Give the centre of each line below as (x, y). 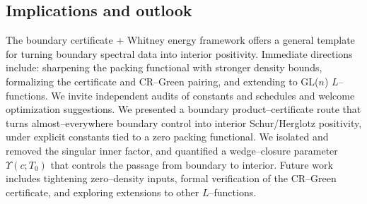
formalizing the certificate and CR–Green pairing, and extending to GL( (162, 81)
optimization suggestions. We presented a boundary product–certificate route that (183, 109)
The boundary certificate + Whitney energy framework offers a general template (180, 40)
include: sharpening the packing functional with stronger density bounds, (164, 67)
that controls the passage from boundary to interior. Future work (192, 164)
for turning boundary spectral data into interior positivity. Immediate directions (179, 53)
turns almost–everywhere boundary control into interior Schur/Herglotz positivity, (184, 122)
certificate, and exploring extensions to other (103, 192)
